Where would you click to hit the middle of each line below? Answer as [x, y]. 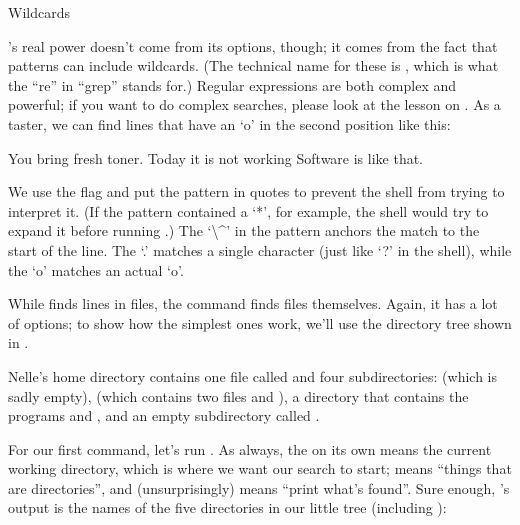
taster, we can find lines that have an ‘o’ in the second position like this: [229, 123]
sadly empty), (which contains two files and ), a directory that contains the [238, 395]
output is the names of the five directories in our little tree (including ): [227, 507]
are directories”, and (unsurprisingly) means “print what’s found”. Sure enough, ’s [259, 487]
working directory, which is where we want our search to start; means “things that [260, 468]
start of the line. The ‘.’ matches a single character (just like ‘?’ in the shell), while [260, 249]
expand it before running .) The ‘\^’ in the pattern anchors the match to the [244, 230]
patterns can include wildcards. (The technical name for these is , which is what [253, 65]
